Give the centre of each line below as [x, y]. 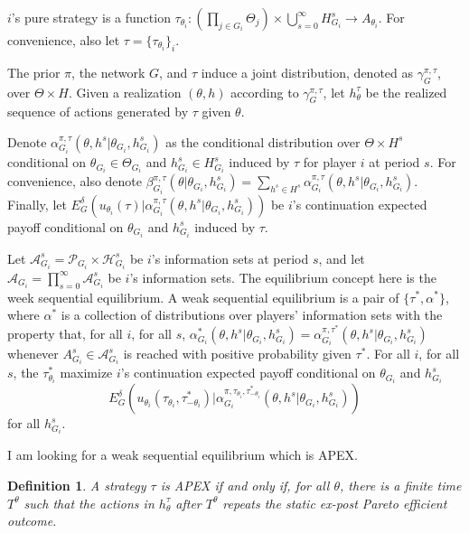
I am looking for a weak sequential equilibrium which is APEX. [183, 455]
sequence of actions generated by [98, 112]
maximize [86, 373]
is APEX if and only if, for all [245, 486]
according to [265, 92]
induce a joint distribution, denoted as [307, 72]
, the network [108, 72]
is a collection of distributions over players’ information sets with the [252, 315]
